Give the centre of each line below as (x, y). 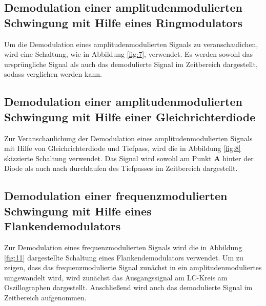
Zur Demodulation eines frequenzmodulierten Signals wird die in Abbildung (123, 247)
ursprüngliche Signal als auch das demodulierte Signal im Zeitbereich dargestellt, (131, 64)
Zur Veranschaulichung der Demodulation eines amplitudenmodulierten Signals (128, 138)
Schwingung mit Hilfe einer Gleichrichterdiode (130, 116)
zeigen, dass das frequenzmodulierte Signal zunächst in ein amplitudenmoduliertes (133, 267)
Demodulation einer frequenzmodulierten (116, 196)
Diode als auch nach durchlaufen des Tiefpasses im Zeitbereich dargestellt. (121, 168)
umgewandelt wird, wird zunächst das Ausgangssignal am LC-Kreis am (116, 277)
